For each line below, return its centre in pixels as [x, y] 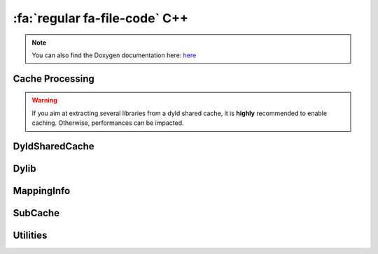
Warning [44, 100]
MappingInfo [42, 191]
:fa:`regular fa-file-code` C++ [101, 18]
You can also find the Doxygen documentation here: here [114, 55]
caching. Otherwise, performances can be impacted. [108, 123]
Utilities [30, 235]
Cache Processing [54, 79]
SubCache [36, 213]
